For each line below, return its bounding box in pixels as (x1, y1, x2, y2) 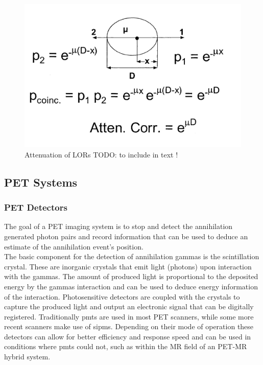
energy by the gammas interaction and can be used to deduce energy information (4, 281, 258, 291)
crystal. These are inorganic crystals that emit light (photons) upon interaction (4, 261, 252, 271)
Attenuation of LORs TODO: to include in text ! (25, 149, 178, 159)
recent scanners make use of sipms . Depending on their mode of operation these (4, 321, 254, 332)
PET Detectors (4, 201, 67, 214)
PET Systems (4, 174, 78, 190)
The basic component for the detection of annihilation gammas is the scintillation (4, 251, 259, 262)
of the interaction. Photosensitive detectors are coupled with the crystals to (4, 291, 240, 302)
